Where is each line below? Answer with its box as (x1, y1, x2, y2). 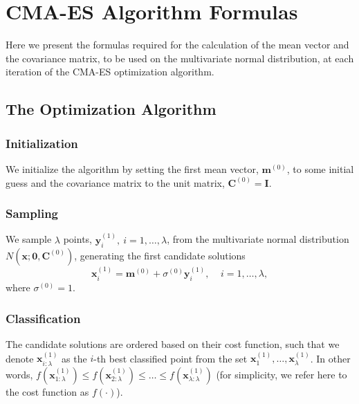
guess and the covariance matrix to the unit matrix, (6, 175, 225, 190)
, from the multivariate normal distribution (167, 232, 349, 246)
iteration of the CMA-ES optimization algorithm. (6, 64, 214, 79)
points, (63, 232, 92, 246)
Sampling (6, 205, 59, 222)
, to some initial (286, 161, 354, 176)
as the (62, 351, 87, 365)
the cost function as (6, 384, 89, 398)
